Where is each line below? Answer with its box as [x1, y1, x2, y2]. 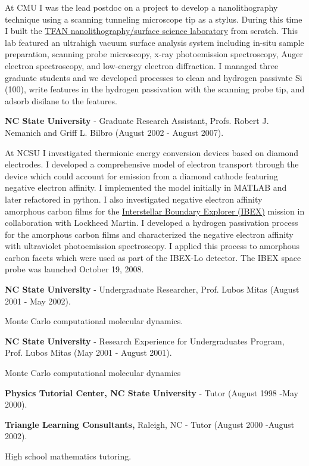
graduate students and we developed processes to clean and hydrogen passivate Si [5, 71, 302, 83]
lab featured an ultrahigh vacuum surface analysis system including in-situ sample [5, 36, 304, 48]
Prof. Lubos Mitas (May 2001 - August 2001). [5, 346, 172, 359]
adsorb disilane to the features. [5, 94, 117, 107]
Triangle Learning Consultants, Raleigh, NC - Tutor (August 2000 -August [5, 418, 295, 430]
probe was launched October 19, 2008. [5, 263, 144, 275]
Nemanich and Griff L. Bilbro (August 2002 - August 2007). [5, 126, 224, 138]
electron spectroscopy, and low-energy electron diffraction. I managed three [5, 59, 279, 72]
